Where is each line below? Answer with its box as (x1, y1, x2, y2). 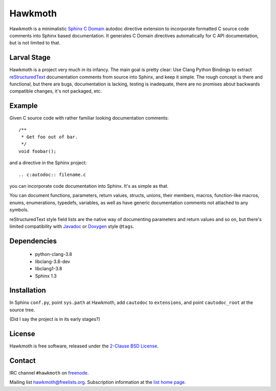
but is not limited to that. (9, 40, 61, 46)
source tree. (9, 307, 35, 313)
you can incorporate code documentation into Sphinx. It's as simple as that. (9, 183, 169, 189)
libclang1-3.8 (35, 266, 62, 272)
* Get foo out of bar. (21, 134, 78, 140)
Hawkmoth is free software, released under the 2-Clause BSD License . (9, 343, 158, 349)
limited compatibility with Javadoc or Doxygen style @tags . (9, 223, 134, 229)
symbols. (9, 207, 29, 213)
